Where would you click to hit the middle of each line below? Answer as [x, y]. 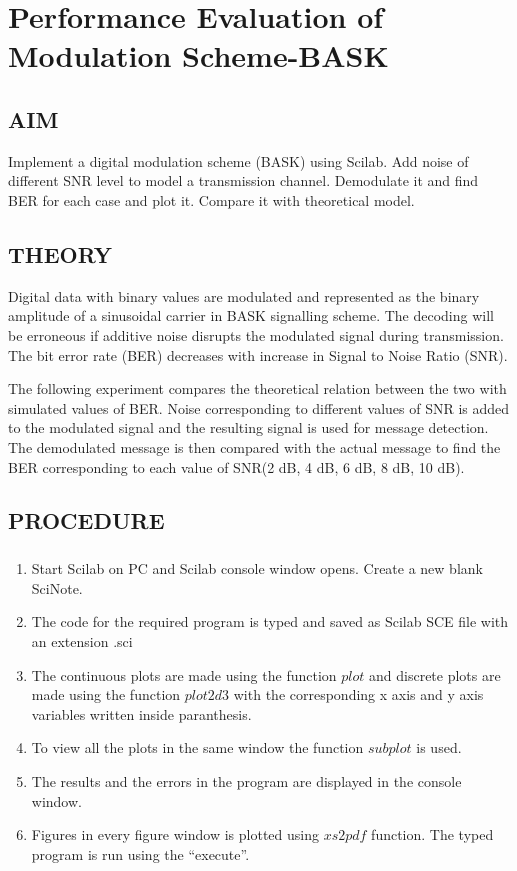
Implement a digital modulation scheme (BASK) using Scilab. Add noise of [238, 160]
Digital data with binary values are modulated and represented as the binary [244, 295]
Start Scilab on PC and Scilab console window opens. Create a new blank [257, 568]
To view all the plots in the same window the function [197, 747]
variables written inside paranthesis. [141, 713]
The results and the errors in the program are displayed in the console [246, 781]
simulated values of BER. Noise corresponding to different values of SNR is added [259, 407]
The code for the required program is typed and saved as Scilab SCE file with [270, 621]
